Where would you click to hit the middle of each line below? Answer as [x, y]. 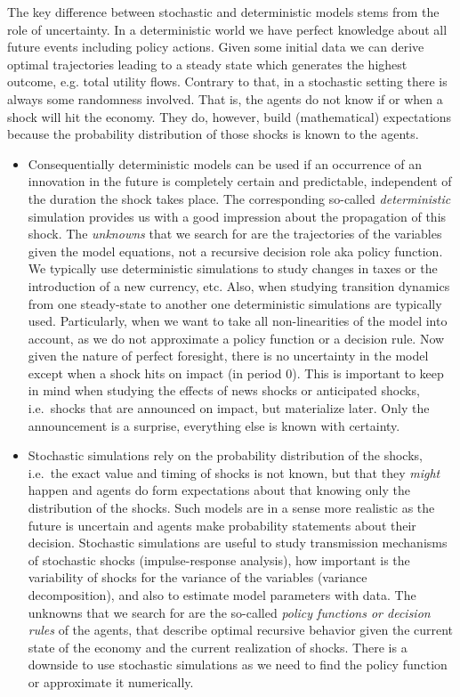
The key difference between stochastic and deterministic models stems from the [223, 12]
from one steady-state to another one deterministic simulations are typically [235, 303]
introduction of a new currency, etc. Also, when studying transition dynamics [239, 285]
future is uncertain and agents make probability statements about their [222, 525]
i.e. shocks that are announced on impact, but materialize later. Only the [229, 408]
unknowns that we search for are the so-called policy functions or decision [229, 612]
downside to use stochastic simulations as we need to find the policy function [238, 665]
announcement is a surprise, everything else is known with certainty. [214, 425]
